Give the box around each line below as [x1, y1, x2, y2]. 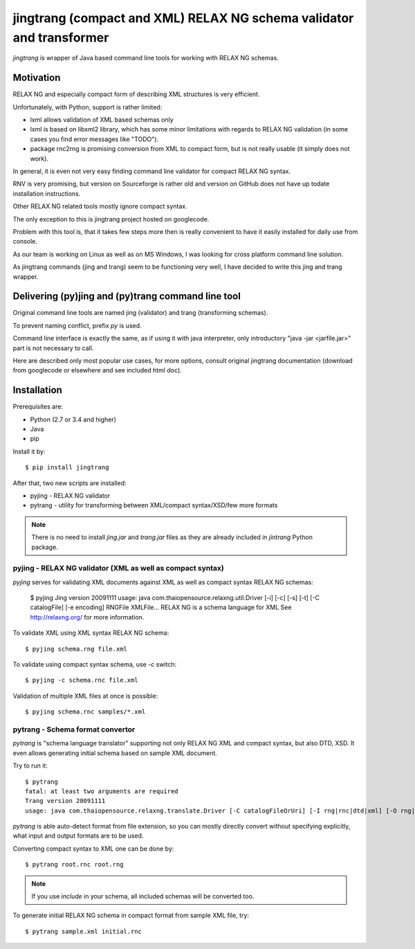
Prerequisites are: [12, 402, 64, 411]
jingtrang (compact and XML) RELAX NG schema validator [12, 10, 354, 26]
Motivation [12, 72, 61, 84]
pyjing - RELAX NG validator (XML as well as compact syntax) [12, 563, 224, 573]
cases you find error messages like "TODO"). [30, 135, 159, 143]
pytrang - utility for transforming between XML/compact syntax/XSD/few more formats [30, 501, 278, 509]
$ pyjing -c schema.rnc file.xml [25, 676, 138, 685]
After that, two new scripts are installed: [12, 478, 127, 487]
